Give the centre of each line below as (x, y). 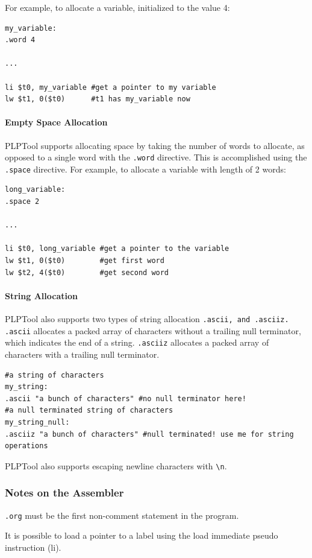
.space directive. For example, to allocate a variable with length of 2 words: (145, 169)
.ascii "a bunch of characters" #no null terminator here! (126, 398)
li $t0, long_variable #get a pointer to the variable (117, 249)
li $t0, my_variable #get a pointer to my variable (111, 87)
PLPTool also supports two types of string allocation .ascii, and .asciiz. (147, 319)
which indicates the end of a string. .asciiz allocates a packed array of (137, 342)
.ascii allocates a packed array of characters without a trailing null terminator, (153, 330)
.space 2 (22, 202)
